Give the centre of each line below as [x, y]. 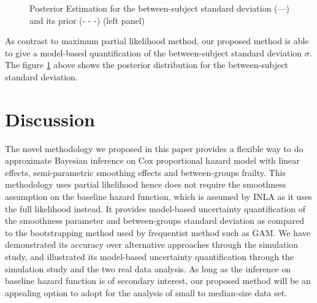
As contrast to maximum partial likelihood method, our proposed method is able [157, 41]
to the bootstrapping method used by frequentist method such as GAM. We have [158, 232]
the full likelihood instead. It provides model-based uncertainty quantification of [155, 208]
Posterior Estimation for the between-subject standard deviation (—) [159, 8]
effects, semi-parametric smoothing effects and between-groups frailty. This [145, 172]
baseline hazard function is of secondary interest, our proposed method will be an [158, 281]
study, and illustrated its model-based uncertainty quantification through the [150, 257]
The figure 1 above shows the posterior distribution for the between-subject [147, 65]
